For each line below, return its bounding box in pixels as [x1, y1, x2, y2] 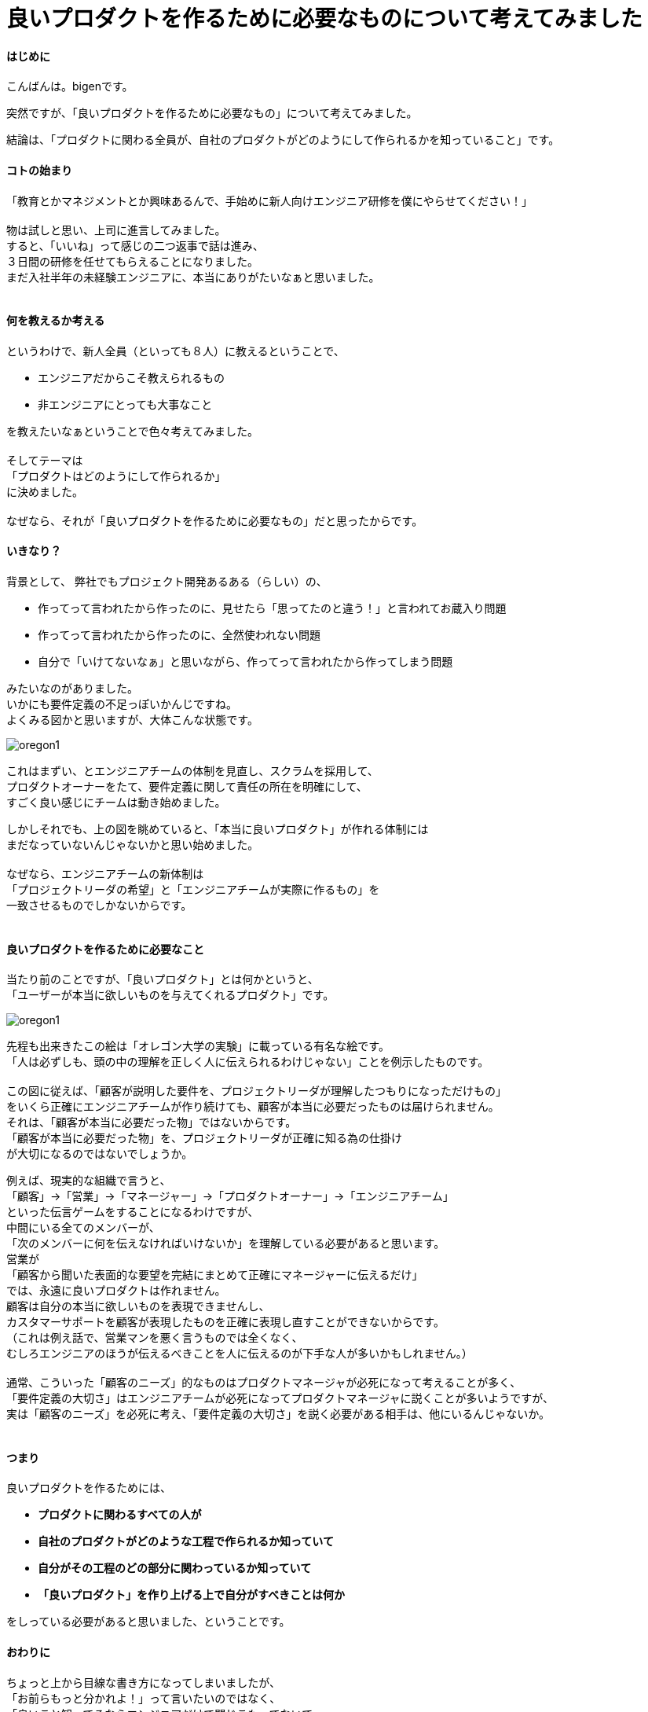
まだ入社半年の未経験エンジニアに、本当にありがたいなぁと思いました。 [6, 270, 380, 284]
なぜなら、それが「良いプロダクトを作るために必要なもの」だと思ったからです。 [6, 513, 423, 527]
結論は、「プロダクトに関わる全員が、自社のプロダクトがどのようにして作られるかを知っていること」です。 [6, 133, 560, 147]
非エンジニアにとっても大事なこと [38, 397, 213, 411]
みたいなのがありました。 [6, 681, 138, 696]
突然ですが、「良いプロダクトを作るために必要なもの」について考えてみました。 [6, 106, 418, 120]
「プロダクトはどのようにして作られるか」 [6, 468, 226, 483]
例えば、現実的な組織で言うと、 [6, 1174, 171, 1188]
